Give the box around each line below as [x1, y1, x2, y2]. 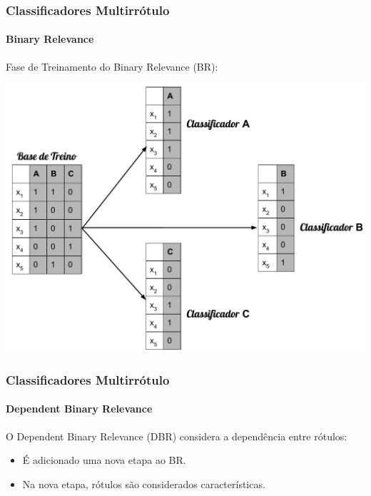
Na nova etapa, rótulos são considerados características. [22, 476, 265, 491]
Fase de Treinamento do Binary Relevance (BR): [6, 59, 218, 74]
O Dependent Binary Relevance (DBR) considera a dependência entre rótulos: [6, 428, 347, 443]
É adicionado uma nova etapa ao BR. [22, 452, 186, 467]
